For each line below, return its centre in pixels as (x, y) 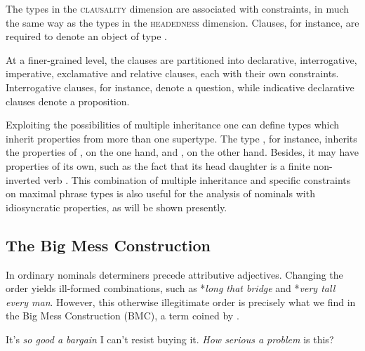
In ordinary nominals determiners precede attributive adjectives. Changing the (174, 274)
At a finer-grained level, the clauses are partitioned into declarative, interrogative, (181, 59)
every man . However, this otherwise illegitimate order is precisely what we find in (181, 302)
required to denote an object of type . (86, 36)
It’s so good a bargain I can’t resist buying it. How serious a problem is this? (170, 339)
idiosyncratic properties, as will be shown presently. (117, 207)
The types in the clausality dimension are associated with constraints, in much (178, 8)
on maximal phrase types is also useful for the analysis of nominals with (160, 193)
